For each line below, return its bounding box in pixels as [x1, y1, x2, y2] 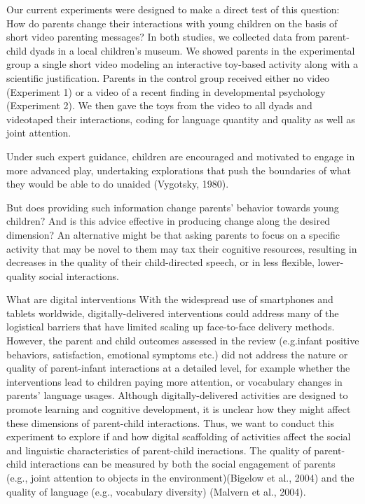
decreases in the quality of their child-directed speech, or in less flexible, [6, 255, 315, 269]
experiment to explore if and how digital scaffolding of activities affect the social [6, 429, 351, 444]
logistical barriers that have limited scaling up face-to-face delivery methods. [6, 319, 335, 334]
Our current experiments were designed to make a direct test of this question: [6, 2, 340, 16]
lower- [317, 255, 344, 269]
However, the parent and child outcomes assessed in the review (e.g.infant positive [6, 333, 359, 348]
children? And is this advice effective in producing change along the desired [6, 213, 330, 228]
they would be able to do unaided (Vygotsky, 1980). [6, 176, 229, 191]
